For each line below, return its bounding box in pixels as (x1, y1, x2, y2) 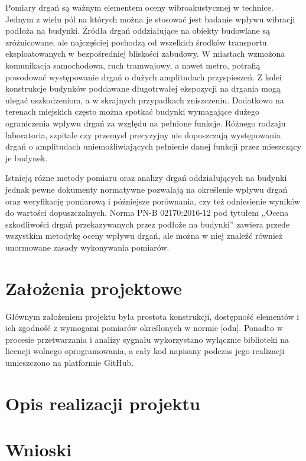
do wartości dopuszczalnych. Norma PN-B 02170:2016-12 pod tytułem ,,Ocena (5, 206, 289, 219)
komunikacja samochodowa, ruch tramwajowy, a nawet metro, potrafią (5, 59, 261, 71)
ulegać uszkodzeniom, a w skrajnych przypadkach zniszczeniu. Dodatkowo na (5, 93, 284, 106)
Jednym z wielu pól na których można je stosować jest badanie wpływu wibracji (5, 12, 295, 25)
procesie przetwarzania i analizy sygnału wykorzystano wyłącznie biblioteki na (5, 333, 289, 345)
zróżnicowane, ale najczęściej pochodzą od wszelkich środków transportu (5, 35, 267, 48)
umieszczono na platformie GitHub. (5, 356, 134, 368)
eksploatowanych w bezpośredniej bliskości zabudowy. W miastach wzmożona (5, 47, 285, 60)
